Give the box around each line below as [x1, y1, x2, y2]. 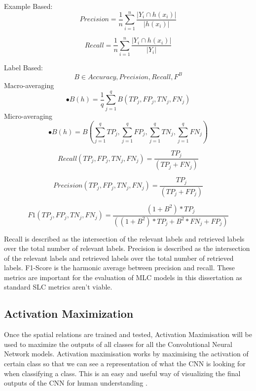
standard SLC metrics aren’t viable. [4, 282, 112, 292]
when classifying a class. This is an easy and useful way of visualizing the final [4, 368, 241, 378]
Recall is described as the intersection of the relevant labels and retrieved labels [4, 233, 245, 244]
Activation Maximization [4, 306, 134, 321]
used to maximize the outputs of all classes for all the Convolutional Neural [4, 339, 232, 349]
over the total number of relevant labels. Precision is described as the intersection [4, 243, 250, 253]
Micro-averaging [4, 110, 53, 121]
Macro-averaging [4, 80, 54, 90]
